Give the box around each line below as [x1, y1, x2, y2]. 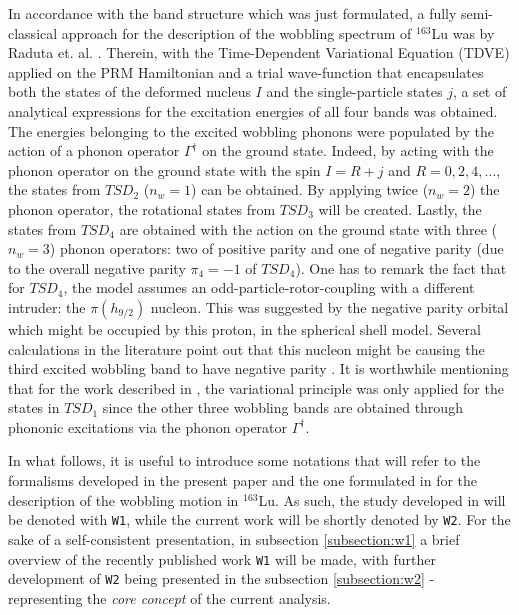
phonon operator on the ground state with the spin [8, 159, 321, 180]
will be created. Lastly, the [318, 198, 482, 219]
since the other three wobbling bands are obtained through [102, 397, 463, 418]
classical [8, 22, 58, 43]
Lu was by [431, 22, 495, 43]
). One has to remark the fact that [295, 257, 507, 278]
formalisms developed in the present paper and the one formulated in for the [8, 470, 478, 491]
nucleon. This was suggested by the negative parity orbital [150, 296, 509, 317]
